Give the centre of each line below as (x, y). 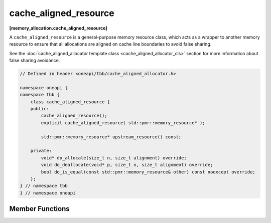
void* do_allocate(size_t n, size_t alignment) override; (114, 158)
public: (40, 109)
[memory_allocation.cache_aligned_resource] (58, 28)
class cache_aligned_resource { (70, 102)
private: (41, 151)
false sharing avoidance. (35, 61)
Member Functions (39, 209)
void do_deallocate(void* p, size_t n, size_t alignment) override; (127, 165)
